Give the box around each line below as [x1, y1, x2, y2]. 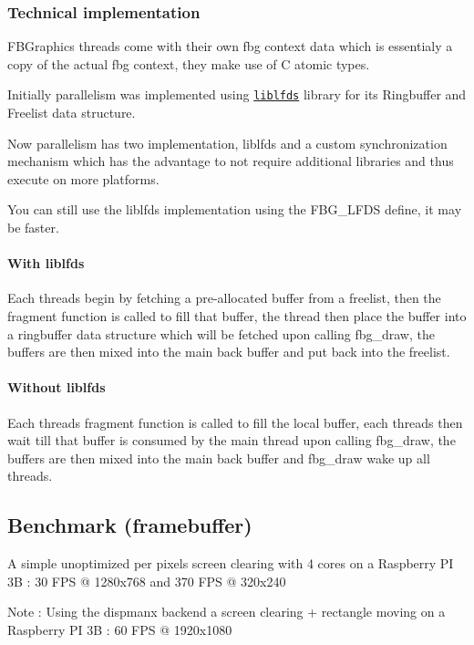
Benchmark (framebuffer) [7, 511, 252, 539]
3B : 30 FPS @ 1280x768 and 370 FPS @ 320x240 [7, 571, 286, 590]
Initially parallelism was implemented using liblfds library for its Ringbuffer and [7, 85, 467, 104]
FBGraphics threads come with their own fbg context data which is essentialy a [7, 36, 453, 56]
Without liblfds [7, 378, 106, 397]
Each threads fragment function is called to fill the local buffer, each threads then [7, 412, 463, 432]
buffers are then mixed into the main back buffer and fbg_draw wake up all [7, 448, 430, 467]
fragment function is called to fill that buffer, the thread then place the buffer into [7, 307, 467, 326]
